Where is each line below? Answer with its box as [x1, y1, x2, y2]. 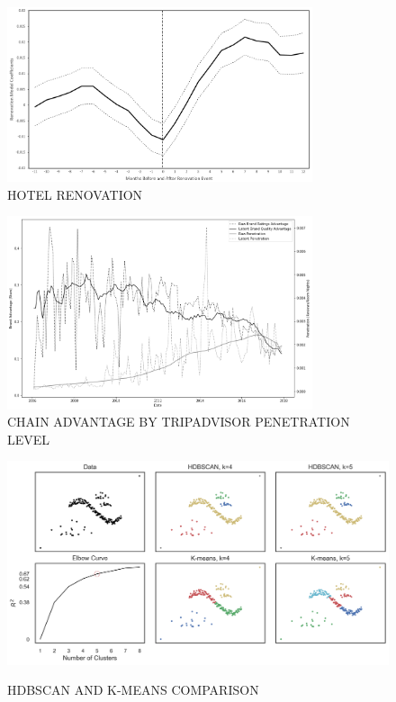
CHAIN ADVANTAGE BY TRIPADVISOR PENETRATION [7, 412, 350, 431]
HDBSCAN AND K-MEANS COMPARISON [7, 680, 259, 699]
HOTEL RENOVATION [7, 184, 143, 203]
